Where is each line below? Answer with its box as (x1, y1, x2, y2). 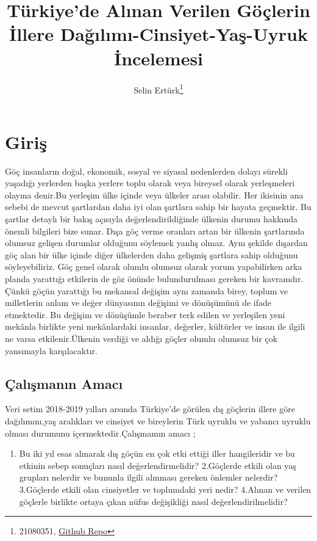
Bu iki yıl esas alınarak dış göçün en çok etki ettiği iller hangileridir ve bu (19, 447, 295, 460)
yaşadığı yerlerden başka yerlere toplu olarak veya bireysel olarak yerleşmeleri (5, 176, 295, 189)
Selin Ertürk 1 (134, 81, 183, 96)
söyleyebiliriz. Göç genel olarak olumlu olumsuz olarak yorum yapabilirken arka (5, 260, 302, 273)
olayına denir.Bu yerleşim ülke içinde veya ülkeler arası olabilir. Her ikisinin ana (5, 188, 304, 201)
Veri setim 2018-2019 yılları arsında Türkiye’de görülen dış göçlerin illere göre (5, 402, 295, 415)
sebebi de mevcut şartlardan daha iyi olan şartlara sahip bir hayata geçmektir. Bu (5, 200, 312, 213)
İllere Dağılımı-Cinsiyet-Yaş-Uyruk (9, 21, 308, 46)
